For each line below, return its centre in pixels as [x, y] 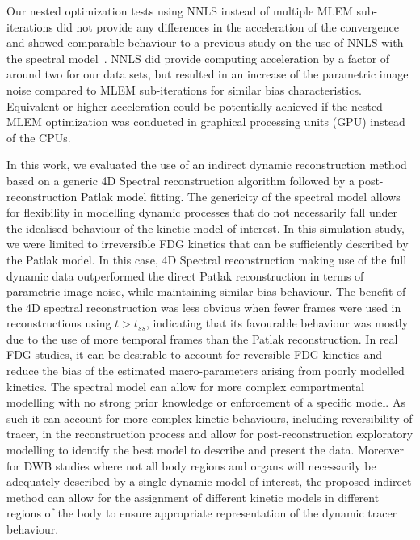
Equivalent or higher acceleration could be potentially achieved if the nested [195, 105]
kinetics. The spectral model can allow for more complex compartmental [186, 386]
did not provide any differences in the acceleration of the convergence [228, 26]
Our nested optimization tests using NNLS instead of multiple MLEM [180, 11]
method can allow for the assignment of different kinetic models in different [193, 497]
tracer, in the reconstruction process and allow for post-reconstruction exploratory [210, 434]
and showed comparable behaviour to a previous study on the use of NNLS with [205, 42]
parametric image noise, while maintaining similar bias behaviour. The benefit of [206, 291]
